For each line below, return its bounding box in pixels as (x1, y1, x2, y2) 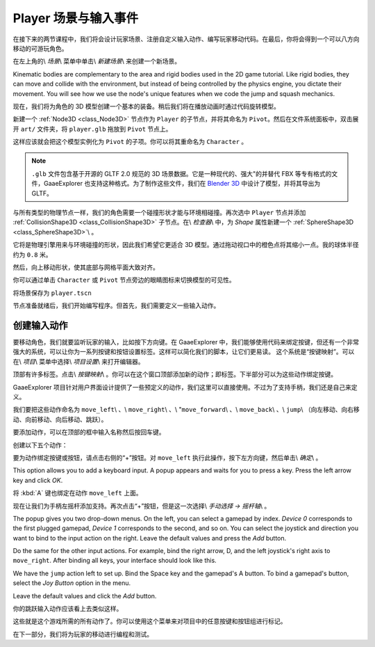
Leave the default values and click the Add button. (12, 591, 157, 600)
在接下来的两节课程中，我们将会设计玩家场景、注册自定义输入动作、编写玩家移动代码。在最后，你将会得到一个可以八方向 (12, 35, 360, 43)
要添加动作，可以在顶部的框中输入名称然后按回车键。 (12, 428, 165, 436)
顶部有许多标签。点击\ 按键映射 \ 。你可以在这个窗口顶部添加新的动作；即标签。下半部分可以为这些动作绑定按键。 (12, 370, 337, 378)
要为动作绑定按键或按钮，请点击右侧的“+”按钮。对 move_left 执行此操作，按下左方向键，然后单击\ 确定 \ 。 (12, 453, 322, 462)
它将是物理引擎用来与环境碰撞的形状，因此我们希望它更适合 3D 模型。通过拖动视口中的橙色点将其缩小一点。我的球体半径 (12, 241, 359, 249)
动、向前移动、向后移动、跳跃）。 (12, 415, 108, 424)
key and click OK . (12, 476, 63, 484)
